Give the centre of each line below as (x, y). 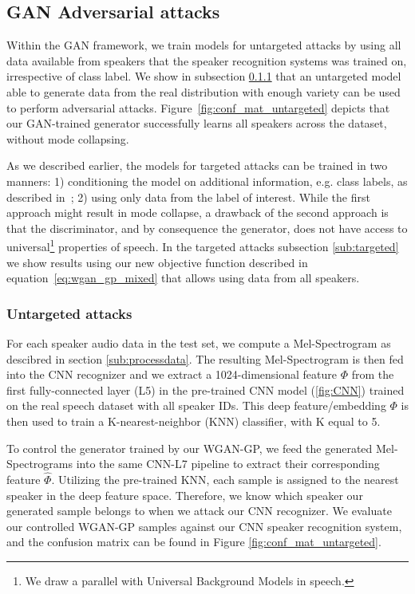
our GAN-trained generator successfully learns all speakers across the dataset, (197, 123)
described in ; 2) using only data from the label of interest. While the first (188, 197)
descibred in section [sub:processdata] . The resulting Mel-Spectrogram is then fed (205, 358)
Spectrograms (40, 464)
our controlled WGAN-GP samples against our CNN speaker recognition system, (204, 526)
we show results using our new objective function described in (157, 262)
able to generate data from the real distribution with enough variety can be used (204, 91)
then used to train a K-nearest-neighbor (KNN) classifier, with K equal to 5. (194, 421)
